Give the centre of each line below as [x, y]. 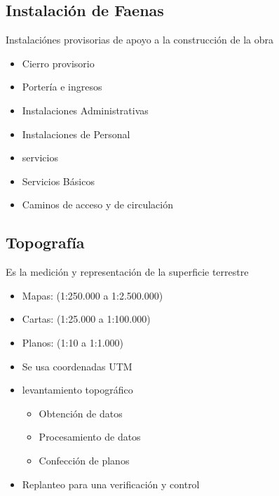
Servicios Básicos [58, 181]
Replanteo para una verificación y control [111, 484]
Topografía [45, 242]
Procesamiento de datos [90, 437]
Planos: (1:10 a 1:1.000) [73, 342]
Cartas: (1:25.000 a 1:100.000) [86, 319]
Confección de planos [84, 460]
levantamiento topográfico [77, 390]
